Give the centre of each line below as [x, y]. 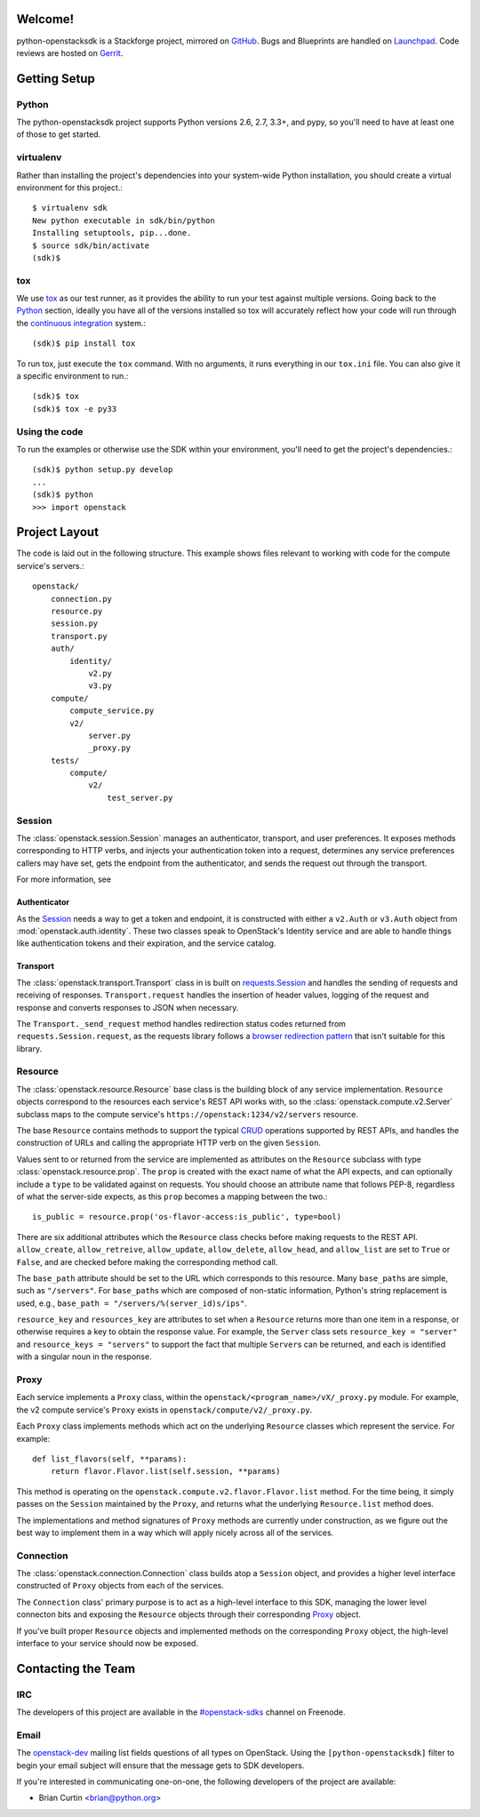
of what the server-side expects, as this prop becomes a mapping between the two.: [172, 1197]
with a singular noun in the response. [84, 1357]
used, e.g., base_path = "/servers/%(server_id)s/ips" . [132, 1303]
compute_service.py [112, 711]
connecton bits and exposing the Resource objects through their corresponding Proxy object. [189, 1614]
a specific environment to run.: [72, 376]
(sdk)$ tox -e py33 [75, 408]
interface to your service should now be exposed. [108, 1643]
